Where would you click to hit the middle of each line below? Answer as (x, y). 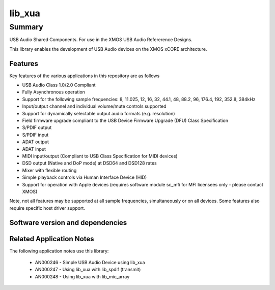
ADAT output (36, 142)
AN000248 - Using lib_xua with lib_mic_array (82, 276)
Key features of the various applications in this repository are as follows (85, 76)
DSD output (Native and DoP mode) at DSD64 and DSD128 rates (90, 163)
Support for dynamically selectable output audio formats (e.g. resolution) (99, 113)
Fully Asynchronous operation (53, 92)
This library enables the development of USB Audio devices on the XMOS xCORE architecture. (108, 49)
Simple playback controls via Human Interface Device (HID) (85, 177)
